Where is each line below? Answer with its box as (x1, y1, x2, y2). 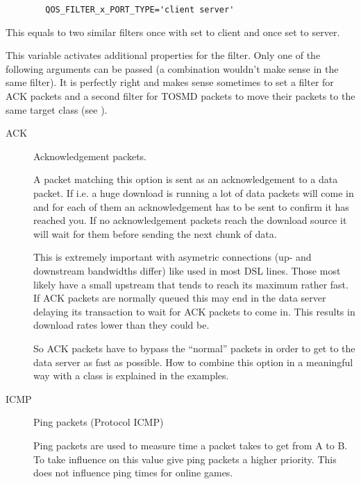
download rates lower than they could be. (33, 318, 210, 332)
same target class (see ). (6, 102, 108, 116)
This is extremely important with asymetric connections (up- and (33, 250, 312, 264)
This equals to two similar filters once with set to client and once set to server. (6, 24, 340, 39)
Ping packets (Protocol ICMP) (33, 415, 164, 429)
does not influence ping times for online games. (33, 465, 233, 480)
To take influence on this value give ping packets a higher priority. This (33, 451, 337, 466)
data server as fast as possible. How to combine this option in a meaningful (33, 354, 353, 369)
